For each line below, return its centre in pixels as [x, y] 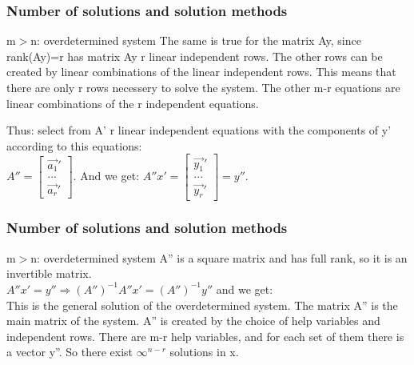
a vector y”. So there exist [70, 352]
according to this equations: [74, 145]
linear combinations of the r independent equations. [133, 103]
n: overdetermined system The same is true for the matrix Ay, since [196, 40]
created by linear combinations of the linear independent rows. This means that [201, 72]
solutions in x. [204, 352]
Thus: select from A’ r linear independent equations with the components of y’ [199, 130]
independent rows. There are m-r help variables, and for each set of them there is [205, 336]
